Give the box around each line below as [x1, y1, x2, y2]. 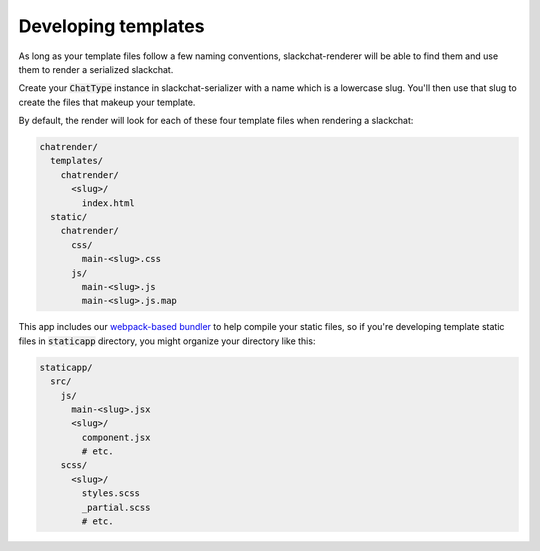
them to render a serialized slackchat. [18, 63, 174, 75]
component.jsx [81, 431, 151, 443]
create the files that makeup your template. [18, 96, 196, 108]
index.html [81, 197, 135, 209]
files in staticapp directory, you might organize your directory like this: [18, 335, 316, 347]
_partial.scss [81, 501, 151, 513]
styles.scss [81, 488, 140, 499]
